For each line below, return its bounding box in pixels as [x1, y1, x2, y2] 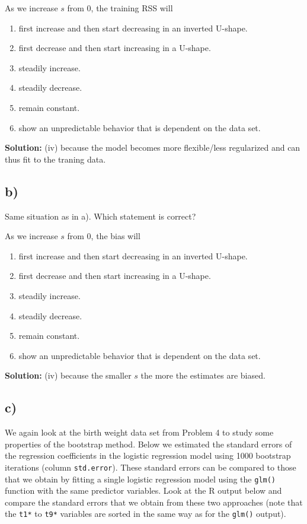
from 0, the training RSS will [67, 2, 173, 14]
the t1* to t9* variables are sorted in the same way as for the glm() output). [5, 507, 286, 520]
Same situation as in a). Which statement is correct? [5, 209, 196, 222]
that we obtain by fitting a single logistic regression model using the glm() [5, 472, 276, 485]
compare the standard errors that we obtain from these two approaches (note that [5, 496, 303, 508]
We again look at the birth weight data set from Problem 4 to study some [5, 426, 274, 439]
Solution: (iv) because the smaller [5, 369, 132, 382]
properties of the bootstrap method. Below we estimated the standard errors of [5, 437, 292, 450]
